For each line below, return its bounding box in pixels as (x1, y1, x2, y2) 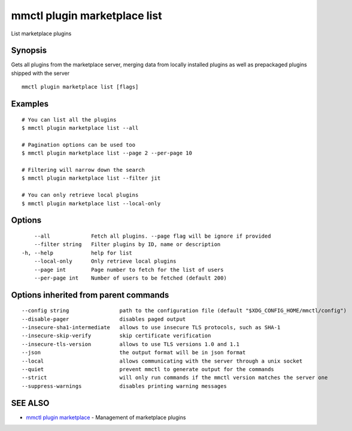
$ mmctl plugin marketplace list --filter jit (22, 175, 161, 182)
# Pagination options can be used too (22, 141, 136, 148)
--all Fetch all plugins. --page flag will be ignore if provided (34, 232, 271, 239)
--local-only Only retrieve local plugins (34, 258, 177, 265)
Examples (11, 99, 49, 109)
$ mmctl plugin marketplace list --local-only (22, 200, 161, 207)
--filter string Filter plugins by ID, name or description (34, 241, 221, 248)
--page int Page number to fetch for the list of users (34, 266, 224, 273)
